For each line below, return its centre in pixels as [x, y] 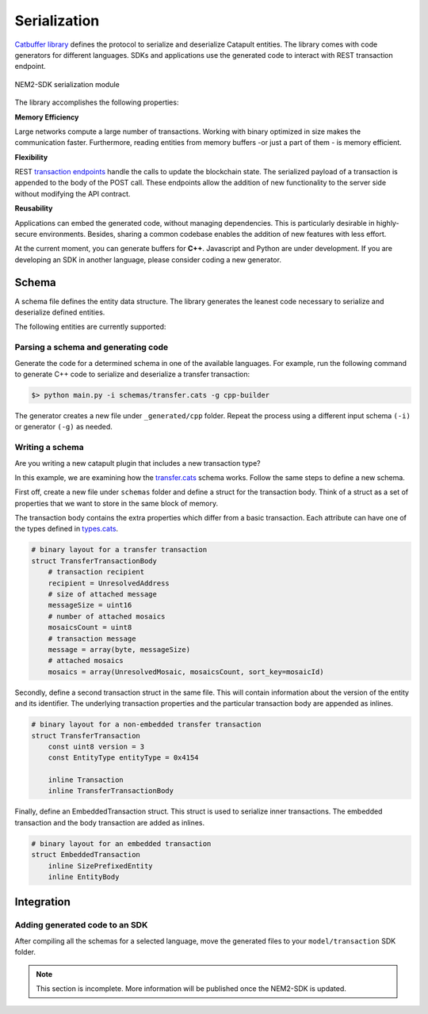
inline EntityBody [84, 877]
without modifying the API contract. [73, 193]
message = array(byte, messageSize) [119, 649]
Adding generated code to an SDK [81, 925]
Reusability [34, 208]
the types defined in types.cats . [67, 529]
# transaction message [92, 639]
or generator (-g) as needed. [63, 427]
